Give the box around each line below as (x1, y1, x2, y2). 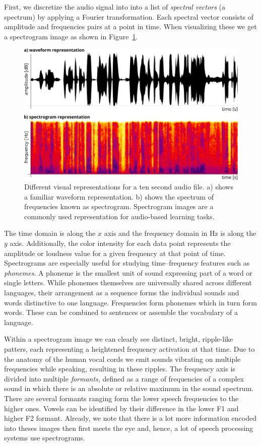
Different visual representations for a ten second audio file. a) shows (24, 181, 233, 192)
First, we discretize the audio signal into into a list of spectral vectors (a (4, 2, 226, 12)
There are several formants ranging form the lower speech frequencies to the (4, 393, 239, 403)
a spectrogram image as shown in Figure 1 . (4, 31, 138, 41)
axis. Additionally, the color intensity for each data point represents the (10, 238, 231, 248)
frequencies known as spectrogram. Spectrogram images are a (24, 201, 214, 212)
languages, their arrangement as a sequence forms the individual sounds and (4, 287, 239, 298)
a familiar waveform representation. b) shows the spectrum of (24, 191, 214, 202)
